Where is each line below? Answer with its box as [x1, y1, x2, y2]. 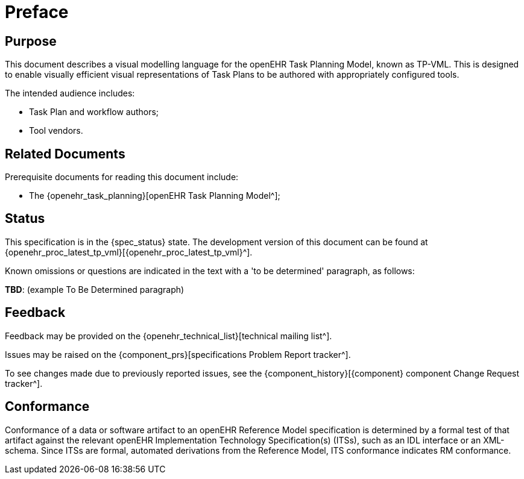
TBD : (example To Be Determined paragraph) [5, 284, 185, 295]
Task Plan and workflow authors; [29, 107, 159, 117]
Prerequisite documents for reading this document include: [5, 172, 239, 183]
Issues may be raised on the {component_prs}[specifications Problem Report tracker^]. [5, 349, 351, 360]
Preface [5, 2, 69, 22]
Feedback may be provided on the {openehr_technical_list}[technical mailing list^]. [5, 330, 332, 341]
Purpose [5, 33, 57, 49]
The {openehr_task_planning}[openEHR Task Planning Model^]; [29, 190, 280, 201]
